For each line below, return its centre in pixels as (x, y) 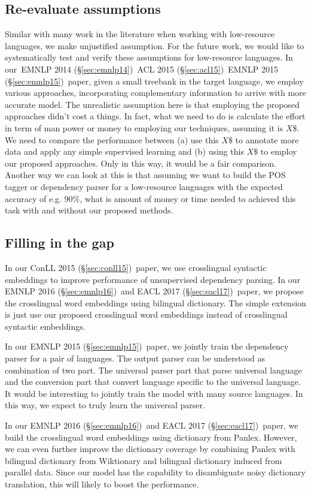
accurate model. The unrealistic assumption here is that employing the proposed (152, 104)
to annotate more (267, 139)
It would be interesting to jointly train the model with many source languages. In (154, 393)
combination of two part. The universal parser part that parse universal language (153, 370)
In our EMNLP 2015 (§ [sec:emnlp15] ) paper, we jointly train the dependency (147, 346)
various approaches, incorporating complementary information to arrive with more (155, 93)
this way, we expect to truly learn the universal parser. (105, 405)
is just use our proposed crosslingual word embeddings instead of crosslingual (146, 314)
